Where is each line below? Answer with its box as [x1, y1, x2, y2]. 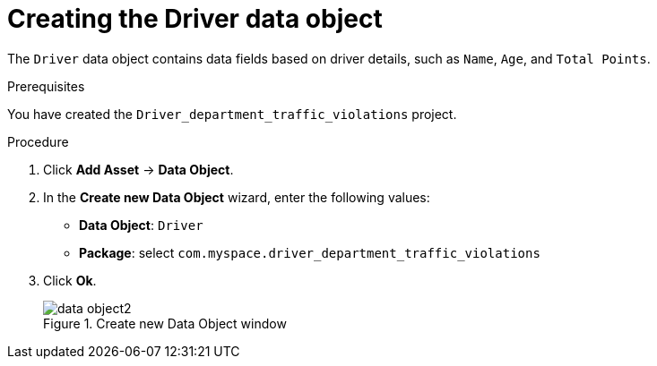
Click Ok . [43, 272, 97, 288]
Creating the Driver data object [7, 4, 383, 34]
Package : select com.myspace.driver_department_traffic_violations [79, 244, 540, 260]
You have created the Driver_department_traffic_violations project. [7, 106, 457, 122]
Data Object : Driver [79, 217, 203, 233]
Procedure [7, 133, 69, 149]
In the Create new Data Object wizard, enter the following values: [43, 189, 430, 205]
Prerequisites [7, 78, 85, 94]
